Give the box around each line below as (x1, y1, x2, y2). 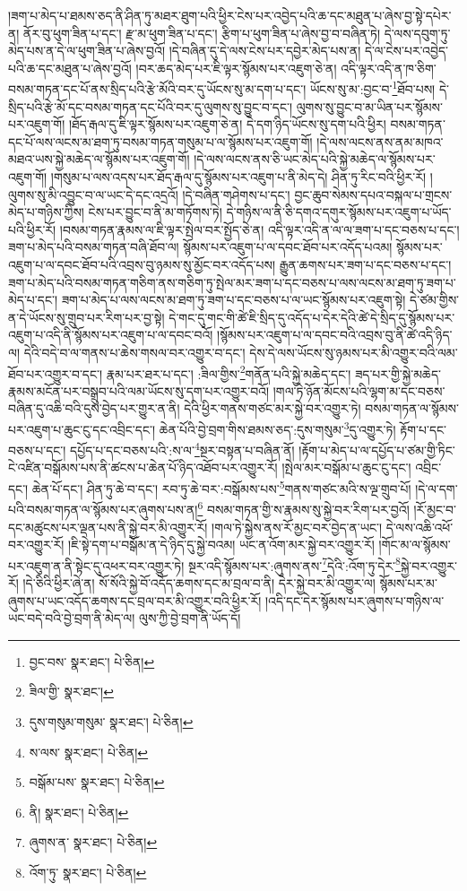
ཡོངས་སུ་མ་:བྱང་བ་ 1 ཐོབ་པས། (309, 77, 436, 99)
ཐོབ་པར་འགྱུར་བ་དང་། (8, 364, 103, 383)
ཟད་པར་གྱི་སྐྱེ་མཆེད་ (354, 364, 442, 383)
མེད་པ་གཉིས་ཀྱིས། (8, 203, 84, 221)
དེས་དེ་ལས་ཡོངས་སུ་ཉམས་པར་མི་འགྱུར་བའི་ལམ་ (249, 342, 458, 361)
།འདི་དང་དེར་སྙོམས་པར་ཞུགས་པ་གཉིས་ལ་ (264, 591, 445, 610)
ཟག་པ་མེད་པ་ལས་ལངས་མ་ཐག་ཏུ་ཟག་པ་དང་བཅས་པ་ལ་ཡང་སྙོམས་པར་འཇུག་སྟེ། (61, 290, 406, 309)
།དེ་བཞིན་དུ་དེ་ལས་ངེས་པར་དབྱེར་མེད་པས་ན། (169, 41, 361, 60)
